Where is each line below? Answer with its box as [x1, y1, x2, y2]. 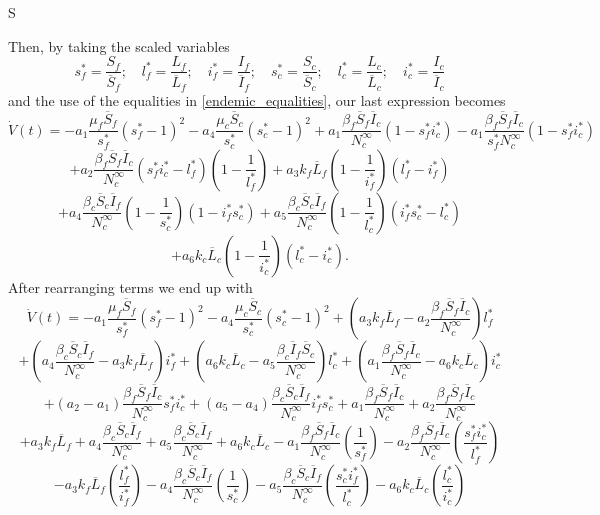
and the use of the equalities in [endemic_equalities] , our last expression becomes [8, 89, 506, 110]
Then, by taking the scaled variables [8, 35, 230, 56]
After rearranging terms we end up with [8, 276, 253, 297]
